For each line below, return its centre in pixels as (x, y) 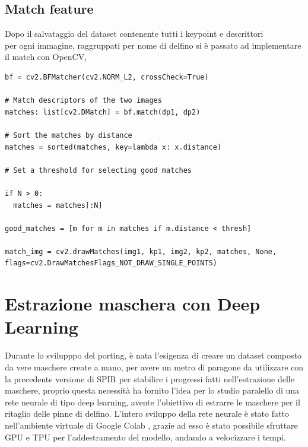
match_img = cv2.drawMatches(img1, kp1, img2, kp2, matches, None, (141, 251)
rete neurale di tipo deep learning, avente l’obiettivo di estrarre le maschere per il (153, 402)
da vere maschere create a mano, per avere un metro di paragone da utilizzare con (154, 367)
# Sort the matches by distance (69, 135)
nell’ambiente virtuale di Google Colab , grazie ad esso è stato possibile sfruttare (151, 425)
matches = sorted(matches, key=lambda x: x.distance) (113, 147)
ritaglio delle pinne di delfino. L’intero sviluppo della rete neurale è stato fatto (147, 413)
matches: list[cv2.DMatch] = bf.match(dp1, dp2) (103, 112)
